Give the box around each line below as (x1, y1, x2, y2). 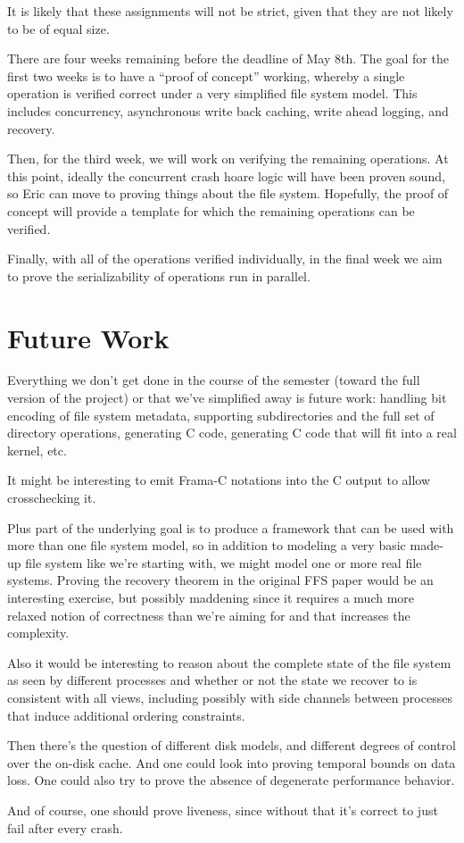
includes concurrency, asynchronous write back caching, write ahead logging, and (7, 101, 449, 120)
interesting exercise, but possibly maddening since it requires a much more (7, 588, 415, 606)
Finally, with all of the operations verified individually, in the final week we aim (7, 249, 443, 268)
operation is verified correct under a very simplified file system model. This (7, 84, 418, 103)
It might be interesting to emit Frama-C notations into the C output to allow (7, 471, 431, 489)
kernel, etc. (7, 440, 67, 459)
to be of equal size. (7, 19, 110, 38)
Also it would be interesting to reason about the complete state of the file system (7, 653, 452, 672)
